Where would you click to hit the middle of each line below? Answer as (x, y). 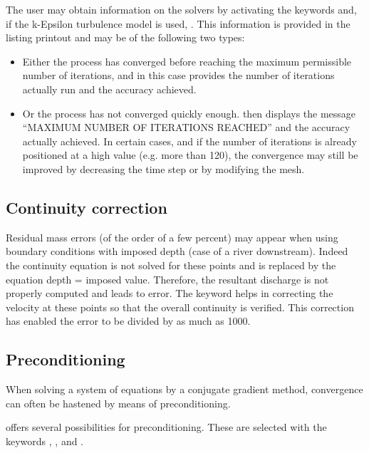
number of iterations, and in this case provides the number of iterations (178, 75)
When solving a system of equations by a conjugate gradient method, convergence (184, 389)
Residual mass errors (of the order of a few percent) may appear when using (172, 237)
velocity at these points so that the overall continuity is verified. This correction (180, 307)
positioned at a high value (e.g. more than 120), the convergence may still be (190, 155)
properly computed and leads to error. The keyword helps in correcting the (170, 293)
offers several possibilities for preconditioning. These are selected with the (166, 427)
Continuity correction (87, 207)
